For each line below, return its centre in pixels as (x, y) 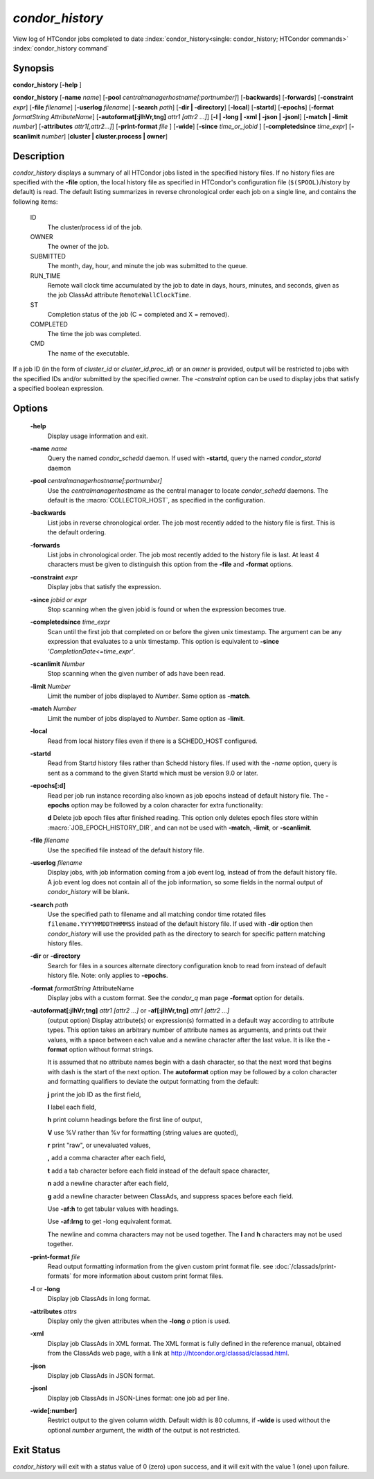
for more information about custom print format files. (148, 1276)
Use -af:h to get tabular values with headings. (113, 1209)
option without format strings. (111, 1049)
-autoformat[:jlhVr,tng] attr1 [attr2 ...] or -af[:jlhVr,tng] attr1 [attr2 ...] (130, 1010)
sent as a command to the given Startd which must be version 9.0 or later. (153, 773)
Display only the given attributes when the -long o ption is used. (139, 1321)
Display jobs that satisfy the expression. (104, 587)
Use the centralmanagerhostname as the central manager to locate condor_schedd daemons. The (188, 490)
